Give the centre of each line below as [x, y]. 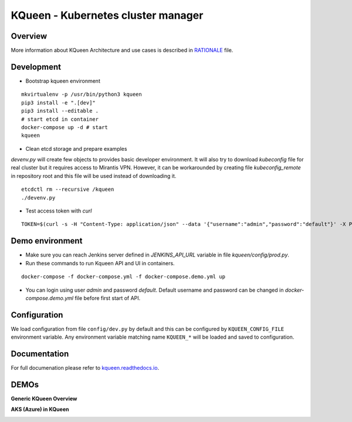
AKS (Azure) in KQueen [40, 409]
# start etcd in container [60, 119]
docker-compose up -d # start [65, 127]
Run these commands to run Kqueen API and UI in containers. [100, 263]
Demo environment [47, 241]
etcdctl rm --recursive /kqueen [68, 190]
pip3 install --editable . [60, 111]
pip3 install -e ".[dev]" [59, 102]
